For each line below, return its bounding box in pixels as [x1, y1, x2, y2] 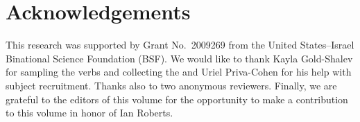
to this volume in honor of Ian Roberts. [6, 105, 173, 120]
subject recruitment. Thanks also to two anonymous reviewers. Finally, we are [6, 78, 337, 92]
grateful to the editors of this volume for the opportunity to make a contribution [6, 91, 348, 106]
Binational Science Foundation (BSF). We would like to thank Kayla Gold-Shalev [6, 51, 353, 65]
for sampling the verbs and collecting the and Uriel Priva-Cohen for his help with [6, 64, 352, 79]
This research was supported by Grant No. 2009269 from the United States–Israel [6, 37, 354, 52]
